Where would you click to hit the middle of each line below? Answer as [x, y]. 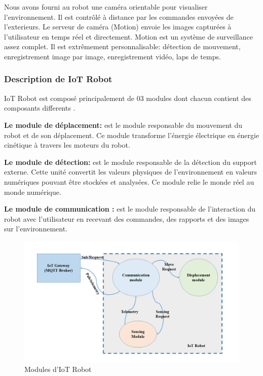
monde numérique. [33, 192]
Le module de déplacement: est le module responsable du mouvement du [123, 125]
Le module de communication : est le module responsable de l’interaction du [130, 209]
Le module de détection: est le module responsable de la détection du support [130, 162]
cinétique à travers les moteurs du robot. [67, 145]
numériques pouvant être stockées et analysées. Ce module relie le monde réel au [129, 181]
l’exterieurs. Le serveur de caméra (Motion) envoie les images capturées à [118, 27]
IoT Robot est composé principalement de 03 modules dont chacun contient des [128, 98]
